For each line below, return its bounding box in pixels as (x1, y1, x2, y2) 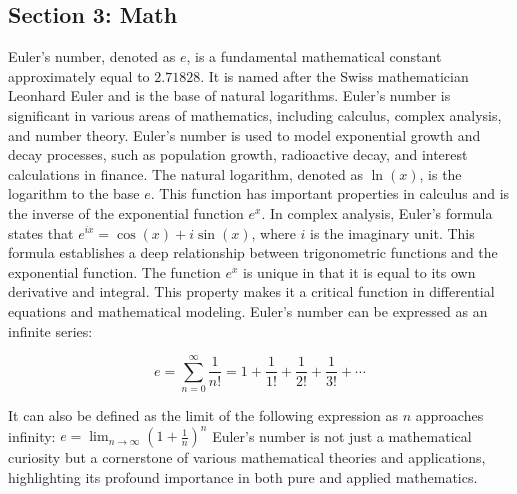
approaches (415, 405, 484, 426)
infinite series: (8, 320, 93, 341)
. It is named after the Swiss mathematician (200, 65, 469, 86)
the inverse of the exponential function (8, 202, 244, 223)
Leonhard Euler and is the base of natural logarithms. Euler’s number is (8, 85, 451, 106)
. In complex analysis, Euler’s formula (261, 202, 493, 223)
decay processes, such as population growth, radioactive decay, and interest (8, 144, 468, 165)
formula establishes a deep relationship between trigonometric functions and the (8, 242, 498, 263)
